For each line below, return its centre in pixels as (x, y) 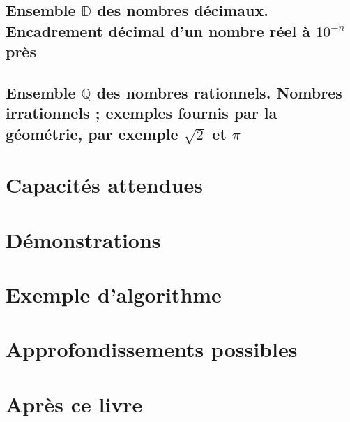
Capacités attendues (104, 185)
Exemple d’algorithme (114, 294)
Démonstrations (83, 239)
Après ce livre (74, 403)
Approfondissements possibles (152, 349)
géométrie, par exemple (92, 133)
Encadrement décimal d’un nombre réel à (158, 30)
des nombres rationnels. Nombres (219, 92)
